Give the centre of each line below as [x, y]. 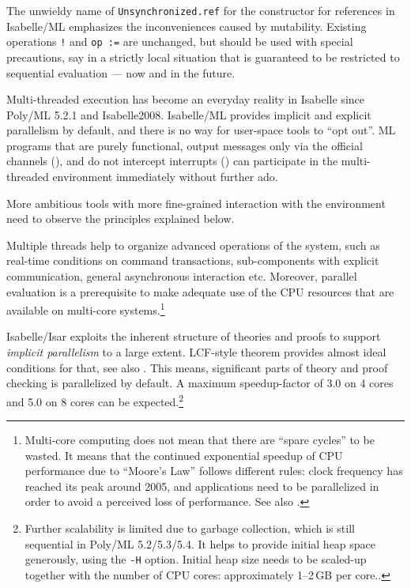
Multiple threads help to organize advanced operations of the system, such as [193, 245]
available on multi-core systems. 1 [86, 309]
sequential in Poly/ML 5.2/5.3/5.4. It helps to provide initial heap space [200, 543]
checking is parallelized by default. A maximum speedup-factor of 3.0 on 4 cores [200, 383]
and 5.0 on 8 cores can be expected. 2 [95, 400]
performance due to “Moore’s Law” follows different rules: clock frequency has [214, 471]
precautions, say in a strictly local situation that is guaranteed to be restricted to [203, 57]
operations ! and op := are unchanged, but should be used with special [180, 41]
